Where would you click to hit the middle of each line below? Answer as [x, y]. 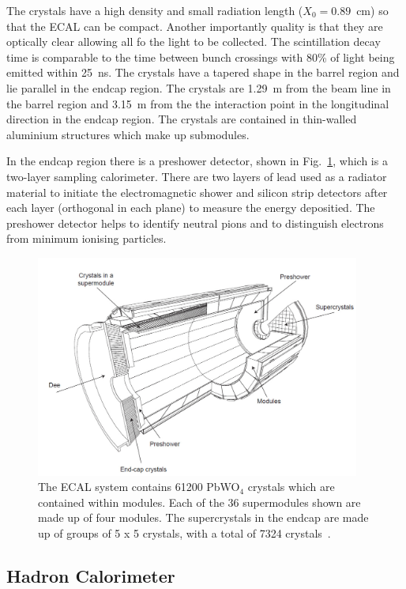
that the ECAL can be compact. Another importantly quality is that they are [195, 26]
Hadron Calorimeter [91, 576]
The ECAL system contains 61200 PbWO [139, 487]
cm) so [372, 10]
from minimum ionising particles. [86, 238]
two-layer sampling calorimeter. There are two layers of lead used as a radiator [197, 176]
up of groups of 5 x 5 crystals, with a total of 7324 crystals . [184, 533]
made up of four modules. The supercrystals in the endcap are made [203, 517]
